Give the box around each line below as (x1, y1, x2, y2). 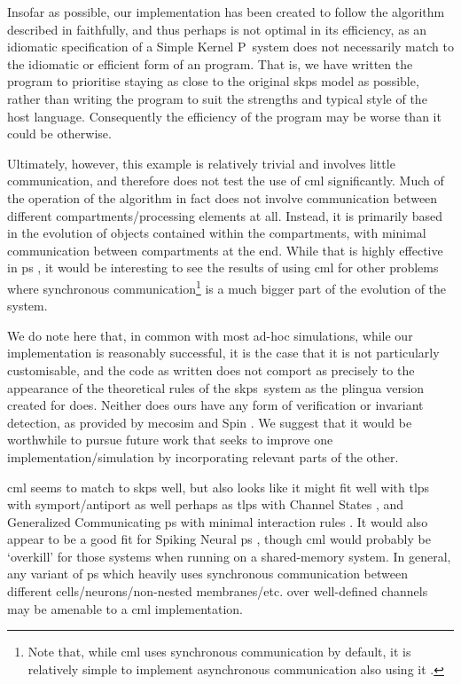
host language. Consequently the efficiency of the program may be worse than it (7, 106, 441, 125)
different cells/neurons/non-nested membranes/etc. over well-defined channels (7, 582, 428, 601)
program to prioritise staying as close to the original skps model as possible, (7, 72, 419, 90)
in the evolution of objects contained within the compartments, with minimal (7, 224, 426, 242)
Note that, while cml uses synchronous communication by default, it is (27, 642, 411, 661)
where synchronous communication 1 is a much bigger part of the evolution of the (7, 276, 447, 297)
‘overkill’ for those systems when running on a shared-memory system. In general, (7, 546, 451, 565)
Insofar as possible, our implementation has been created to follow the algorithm (7, 3, 445, 20)
